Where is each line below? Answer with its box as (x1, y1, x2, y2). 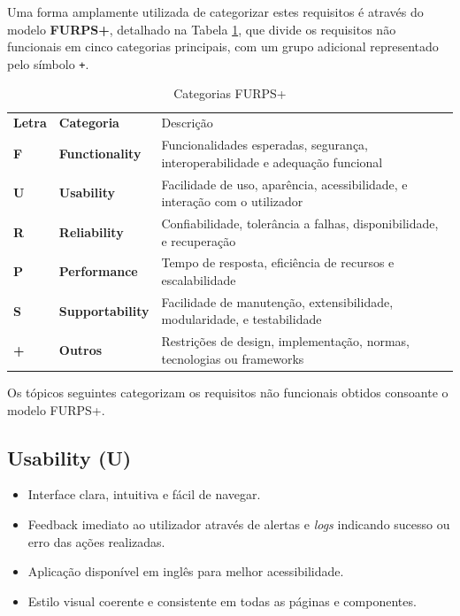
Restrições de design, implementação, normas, (161, 332, 410, 350)
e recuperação (161, 231, 236, 250)
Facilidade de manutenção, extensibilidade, (161, 292, 394, 311)
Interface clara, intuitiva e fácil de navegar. (27, 485, 261, 504)
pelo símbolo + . (7, 54, 89, 73)
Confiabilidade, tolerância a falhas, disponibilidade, (161, 214, 439, 232)
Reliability (58, 222, 124, 241)
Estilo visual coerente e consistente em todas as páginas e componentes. (27, 591, 417, 610)
